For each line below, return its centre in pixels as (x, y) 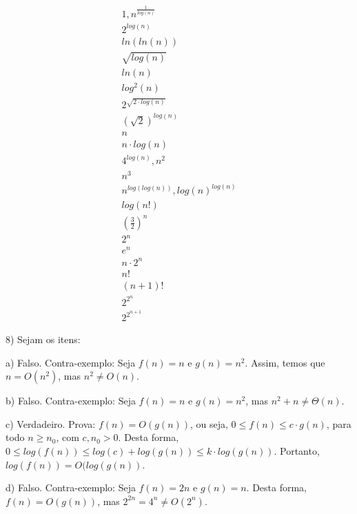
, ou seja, (209, 423)
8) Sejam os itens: (43, 339)
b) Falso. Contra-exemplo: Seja (71, 401)
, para (339, 423)
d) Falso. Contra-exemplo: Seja (71, 487)
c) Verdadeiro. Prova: (51, 423)
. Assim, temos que (285, 362)
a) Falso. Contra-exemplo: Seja (71, 362)
